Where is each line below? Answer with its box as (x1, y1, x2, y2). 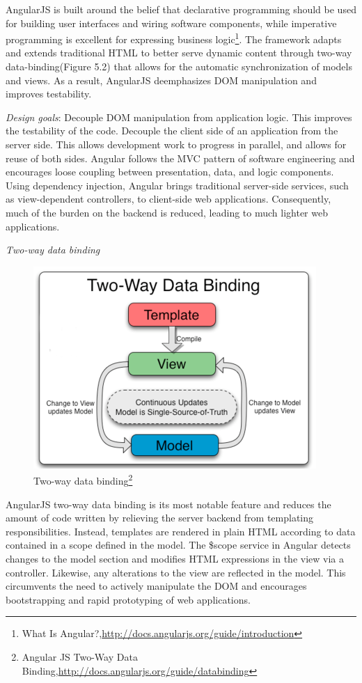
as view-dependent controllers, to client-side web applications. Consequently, (6, 191, 331, 206)
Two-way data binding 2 (33, 471, 133, 487)
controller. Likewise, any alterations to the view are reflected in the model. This (6, 565, 346, 579)
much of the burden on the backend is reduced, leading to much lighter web (6, 205, 328, 219)
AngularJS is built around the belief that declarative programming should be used (6, 2, 356, 16)
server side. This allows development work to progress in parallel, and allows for (6, 137, 347, 151)
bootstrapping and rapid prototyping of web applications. (6, 592, 251, 606)
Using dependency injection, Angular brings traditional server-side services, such (6, 178, 349, 192)
